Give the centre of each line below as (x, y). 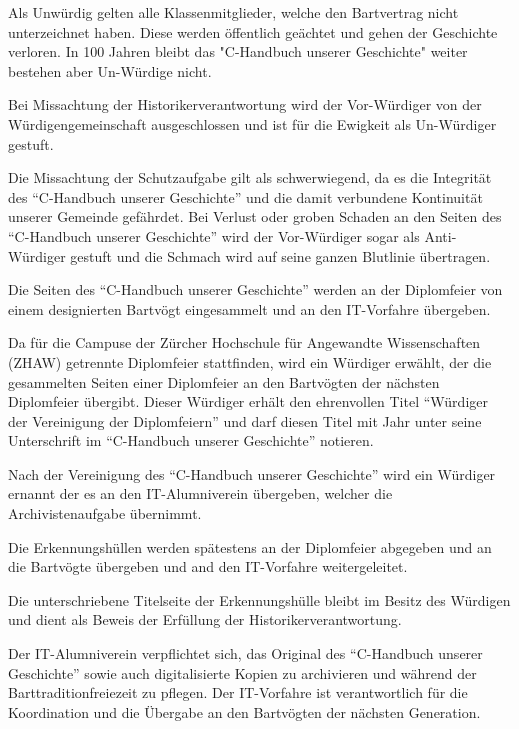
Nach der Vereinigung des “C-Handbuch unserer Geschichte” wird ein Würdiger (252, 473)
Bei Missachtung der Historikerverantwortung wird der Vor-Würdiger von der (245, 104)
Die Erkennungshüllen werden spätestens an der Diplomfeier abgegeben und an (250, 546)
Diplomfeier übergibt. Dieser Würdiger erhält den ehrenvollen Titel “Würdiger (248, 401)
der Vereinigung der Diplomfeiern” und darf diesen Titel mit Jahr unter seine (245, 420)
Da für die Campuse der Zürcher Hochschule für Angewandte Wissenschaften (244, 342)
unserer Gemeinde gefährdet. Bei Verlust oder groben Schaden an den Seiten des (255, 216)
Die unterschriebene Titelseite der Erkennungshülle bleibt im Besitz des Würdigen (259, 599)
